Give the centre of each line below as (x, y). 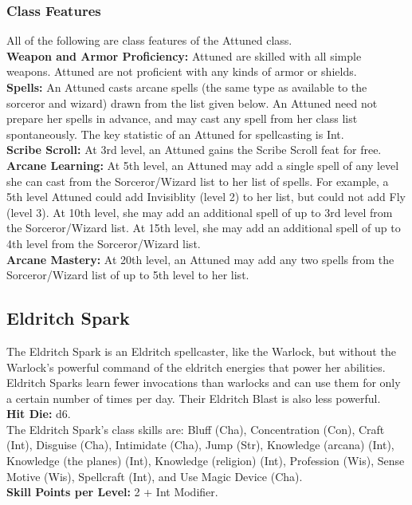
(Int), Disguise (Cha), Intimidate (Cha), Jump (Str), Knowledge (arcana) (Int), (200, 445)
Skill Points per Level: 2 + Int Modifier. (112, 492)
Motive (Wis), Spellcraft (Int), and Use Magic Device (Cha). (155, 476)
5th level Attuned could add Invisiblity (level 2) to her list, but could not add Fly (206, 197)
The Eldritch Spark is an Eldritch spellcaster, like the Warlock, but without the (201, 351)
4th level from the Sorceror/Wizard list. (104, 243)
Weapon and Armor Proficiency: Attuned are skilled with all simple (184, 55)
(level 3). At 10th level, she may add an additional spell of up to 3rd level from (200, 212)
